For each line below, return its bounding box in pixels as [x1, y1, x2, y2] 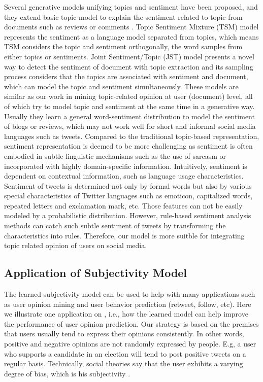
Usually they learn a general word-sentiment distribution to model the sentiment [4, 111, 255, 121]
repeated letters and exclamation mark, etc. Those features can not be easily [4, 200, 243, 211]
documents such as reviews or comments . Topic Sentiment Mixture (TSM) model [4, 21, 259, 32]
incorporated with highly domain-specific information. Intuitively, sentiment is [4, 160, 247, 171]
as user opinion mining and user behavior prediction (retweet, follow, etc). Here [4, 298, 251, 309]
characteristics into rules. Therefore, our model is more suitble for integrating [4, 230, 245, 240]
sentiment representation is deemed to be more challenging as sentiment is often [4, 141, 253, 151]
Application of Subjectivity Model [4, 265, 187, 281]
